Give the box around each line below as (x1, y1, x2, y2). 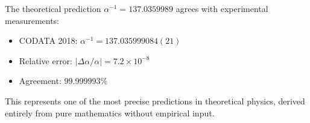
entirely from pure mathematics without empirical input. (5, 106, 215, 119)
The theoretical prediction (5, 2, 101, 14)
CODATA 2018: (19, 34, 78, 47)
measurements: (5, 14, 60, 26)
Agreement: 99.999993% (19, 74, 108, 87)
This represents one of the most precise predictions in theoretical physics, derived (5, 94, 305, 107)
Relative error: (19, 54, 72, 67)
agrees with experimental (176, 2, 268, 14)
